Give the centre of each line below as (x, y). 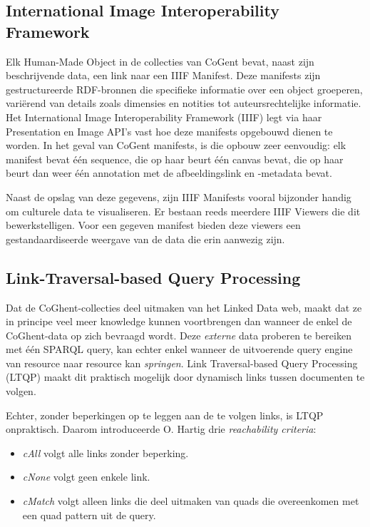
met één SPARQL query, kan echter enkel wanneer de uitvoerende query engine (179, 349)
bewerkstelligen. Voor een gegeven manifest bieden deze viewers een (153, 225)
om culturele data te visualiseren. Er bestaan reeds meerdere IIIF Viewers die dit (183, 211)
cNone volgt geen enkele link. (86, 477)
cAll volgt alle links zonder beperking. (106, 452)
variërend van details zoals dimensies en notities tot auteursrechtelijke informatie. (184, 103)
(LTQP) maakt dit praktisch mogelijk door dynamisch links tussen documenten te (185, 377)
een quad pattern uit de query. (89, 515)
